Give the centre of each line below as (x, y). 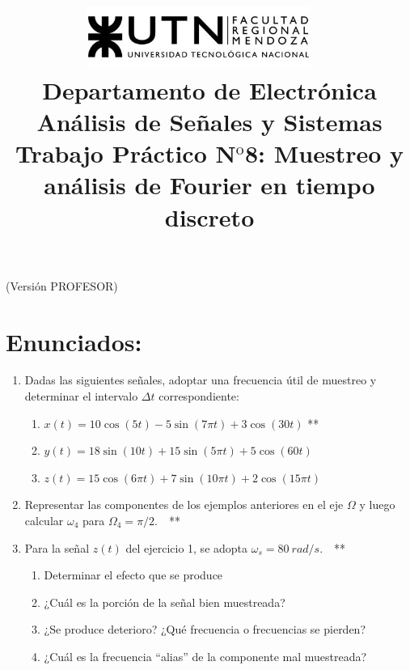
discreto (209, 216)
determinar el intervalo (81, 396)
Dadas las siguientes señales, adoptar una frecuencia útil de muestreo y (201, 380)
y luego (377, 505)
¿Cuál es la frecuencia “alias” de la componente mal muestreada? (205, 656)
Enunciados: (74, 341)
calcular (44, 520)
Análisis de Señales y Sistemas (209, 121)
